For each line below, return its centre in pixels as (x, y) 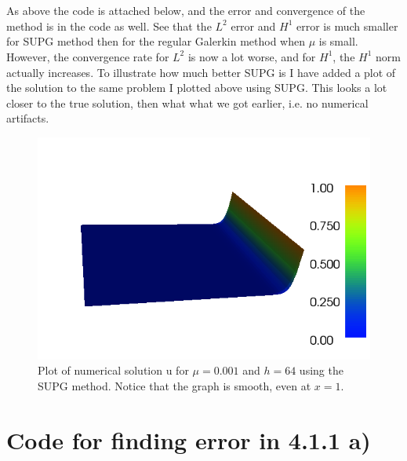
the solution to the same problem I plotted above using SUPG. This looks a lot (197, 88)
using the (321, 370)
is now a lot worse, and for (252, 56)
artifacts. (28, 118)
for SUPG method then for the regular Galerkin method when (156, 41)
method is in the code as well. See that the (109, 26)
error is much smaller (347, 26)
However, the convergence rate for (88, 56)
